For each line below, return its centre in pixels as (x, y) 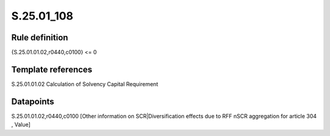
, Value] (21, 124)
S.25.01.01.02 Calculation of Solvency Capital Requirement (85, 84)
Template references (52, 69)
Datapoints (33, 102)
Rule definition (40, 38)
